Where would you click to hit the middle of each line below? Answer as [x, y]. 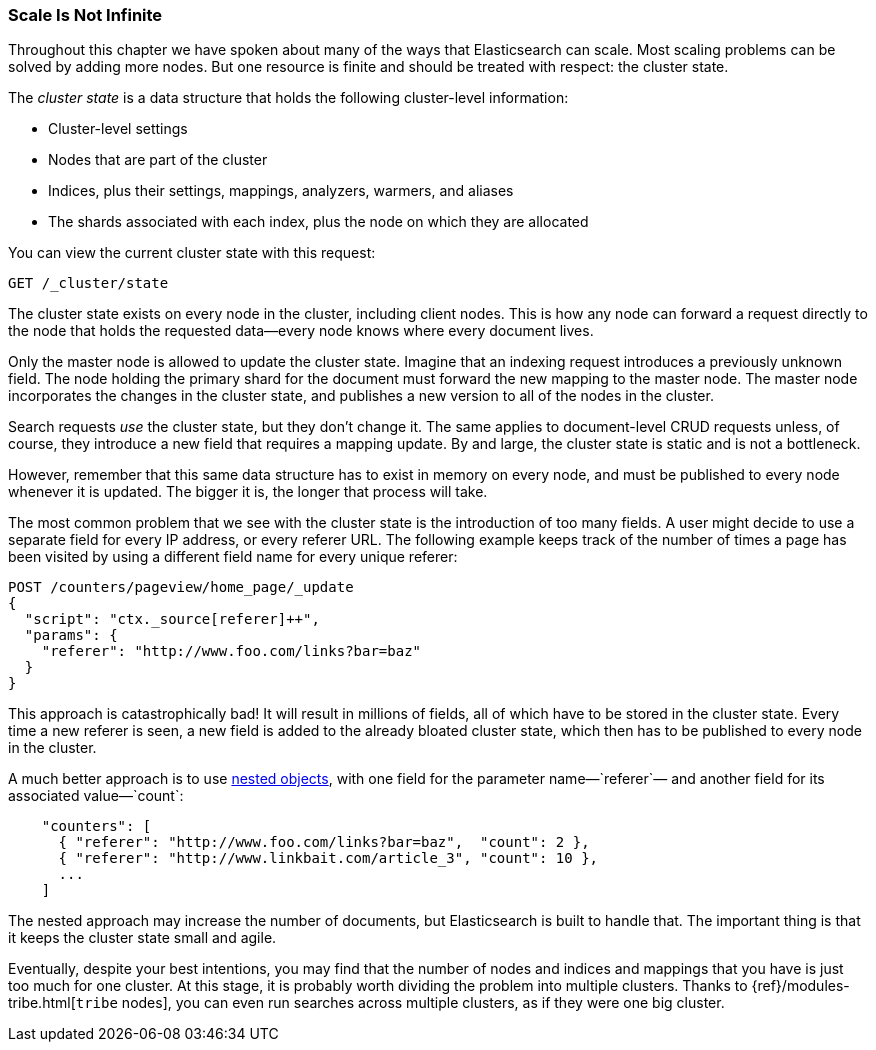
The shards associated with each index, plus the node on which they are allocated [318, 222]
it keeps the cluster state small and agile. [142, 938]
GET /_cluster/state [88, 283]
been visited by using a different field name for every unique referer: [233, 557]
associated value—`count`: [96, 796]
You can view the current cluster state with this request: [192, 253]
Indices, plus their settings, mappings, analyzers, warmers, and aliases [281, 191]
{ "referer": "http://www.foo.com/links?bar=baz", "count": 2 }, [324, 842]
